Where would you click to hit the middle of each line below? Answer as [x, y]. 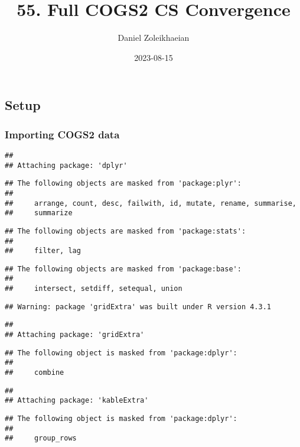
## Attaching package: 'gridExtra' [75, 335]
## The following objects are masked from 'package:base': [123, 269]
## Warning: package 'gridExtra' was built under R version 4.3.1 [138, 307]
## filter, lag [43, 251]
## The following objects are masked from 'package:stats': [125, 231]
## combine [35, 373]
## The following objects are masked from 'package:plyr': [123, 184]
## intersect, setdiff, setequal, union [94, 289]
